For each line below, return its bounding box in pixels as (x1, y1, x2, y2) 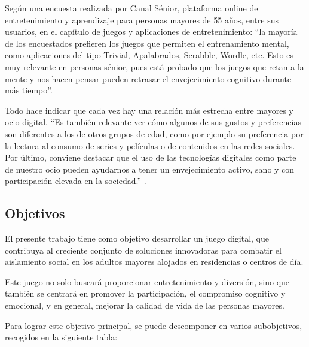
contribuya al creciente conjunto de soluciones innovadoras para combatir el (5, 243, 282, 256)
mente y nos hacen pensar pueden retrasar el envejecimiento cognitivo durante (5, 72, 292, 85)
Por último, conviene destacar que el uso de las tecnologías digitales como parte (5, 151, 296, 164)
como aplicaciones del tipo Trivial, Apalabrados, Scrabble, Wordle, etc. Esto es (5, 49, 293, 61)
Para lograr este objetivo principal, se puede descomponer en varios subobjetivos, (5, 319, 302, 331)
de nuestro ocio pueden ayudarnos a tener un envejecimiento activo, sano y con (5, 162, 295, 175)
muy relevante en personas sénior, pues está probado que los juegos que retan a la (5, 60, 304, 73)
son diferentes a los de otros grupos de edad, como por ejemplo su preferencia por (5, 127, 304, 140)
